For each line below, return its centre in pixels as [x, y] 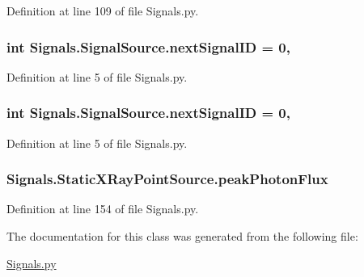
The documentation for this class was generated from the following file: [182, 236]
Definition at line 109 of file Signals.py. [103, 10]
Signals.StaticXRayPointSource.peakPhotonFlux [167, 179]
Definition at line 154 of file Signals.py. [103, 209]
